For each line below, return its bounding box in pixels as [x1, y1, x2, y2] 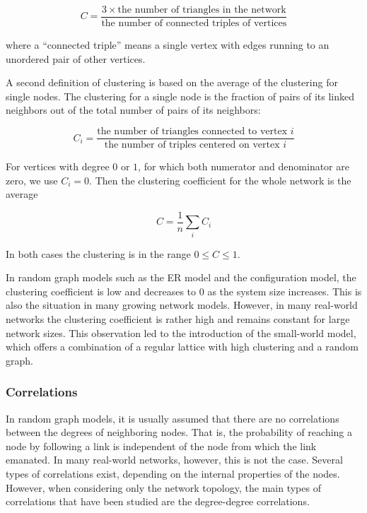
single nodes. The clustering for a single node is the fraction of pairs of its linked [6, 88, 355, 103]
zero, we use [6, 172, 58, 187]
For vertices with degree [6, 159, 110, 174]
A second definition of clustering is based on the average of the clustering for [6, 75, 338, 90]
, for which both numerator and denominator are [138, 159, 349, 174]
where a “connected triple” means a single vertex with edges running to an [6, 37, 330, 52]
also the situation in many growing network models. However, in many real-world [6, 297, 358, 312]
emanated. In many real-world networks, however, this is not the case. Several [6, 452, 343, 467]
